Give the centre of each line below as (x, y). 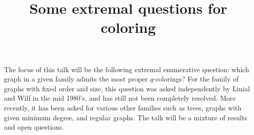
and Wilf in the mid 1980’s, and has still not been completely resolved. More (120, 98)
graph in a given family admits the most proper (76, 79)
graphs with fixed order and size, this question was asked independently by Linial (127, 88)
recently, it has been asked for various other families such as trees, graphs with (123, 107)
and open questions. (34, 127)
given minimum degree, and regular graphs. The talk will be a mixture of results (126, 117)
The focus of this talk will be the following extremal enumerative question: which (127, 69)
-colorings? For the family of (196, 79)
